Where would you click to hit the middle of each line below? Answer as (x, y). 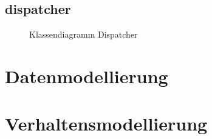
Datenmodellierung (87, 76)
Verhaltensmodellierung (106, 124)
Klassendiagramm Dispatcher (84, 34)
